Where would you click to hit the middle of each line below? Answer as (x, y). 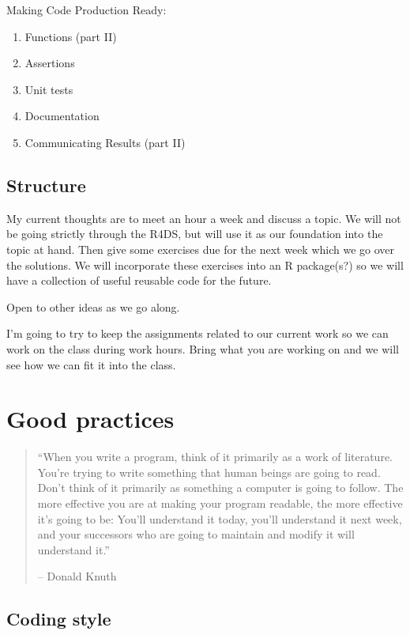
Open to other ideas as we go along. (93, 306)
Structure (46, 185)
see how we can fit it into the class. (91, 364)
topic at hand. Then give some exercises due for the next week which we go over (201, 249)
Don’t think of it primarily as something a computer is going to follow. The (220, 488)
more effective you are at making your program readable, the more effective (220, 503)
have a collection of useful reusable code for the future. (139, 280)
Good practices (90, 419)
